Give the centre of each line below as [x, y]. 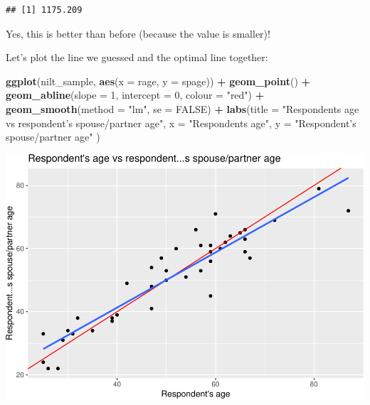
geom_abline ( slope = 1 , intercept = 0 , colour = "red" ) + [135, 95]
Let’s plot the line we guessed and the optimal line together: [137, 57]
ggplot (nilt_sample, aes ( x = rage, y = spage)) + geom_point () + [158, 81]
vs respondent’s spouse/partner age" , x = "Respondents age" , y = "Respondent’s [181, 123]
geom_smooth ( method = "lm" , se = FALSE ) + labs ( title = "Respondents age [183, 108]
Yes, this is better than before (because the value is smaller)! [138, 33]
